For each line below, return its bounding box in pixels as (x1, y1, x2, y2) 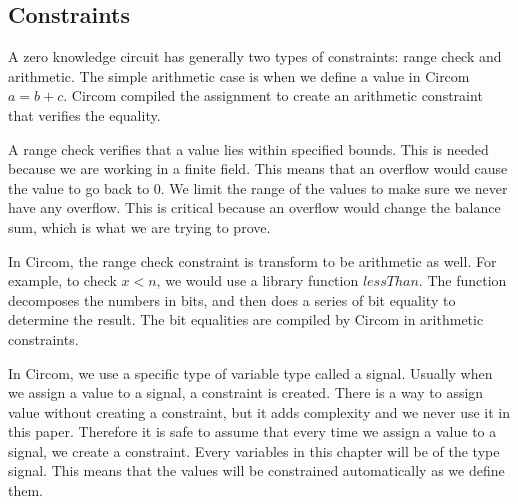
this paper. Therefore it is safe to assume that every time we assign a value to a (8, 421, 497, 442)
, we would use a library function (156, 270, 359, 291)
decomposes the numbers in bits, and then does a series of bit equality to (8, 289, 456, 310)
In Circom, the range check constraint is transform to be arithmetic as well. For (8, 250, 497, 271)
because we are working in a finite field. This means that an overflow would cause (8, 158, 508, 179)
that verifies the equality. (8, 104, 161, 125)
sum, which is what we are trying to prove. (8, 216, 271, 237)
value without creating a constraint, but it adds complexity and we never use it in (8, 401, 511, 422)
